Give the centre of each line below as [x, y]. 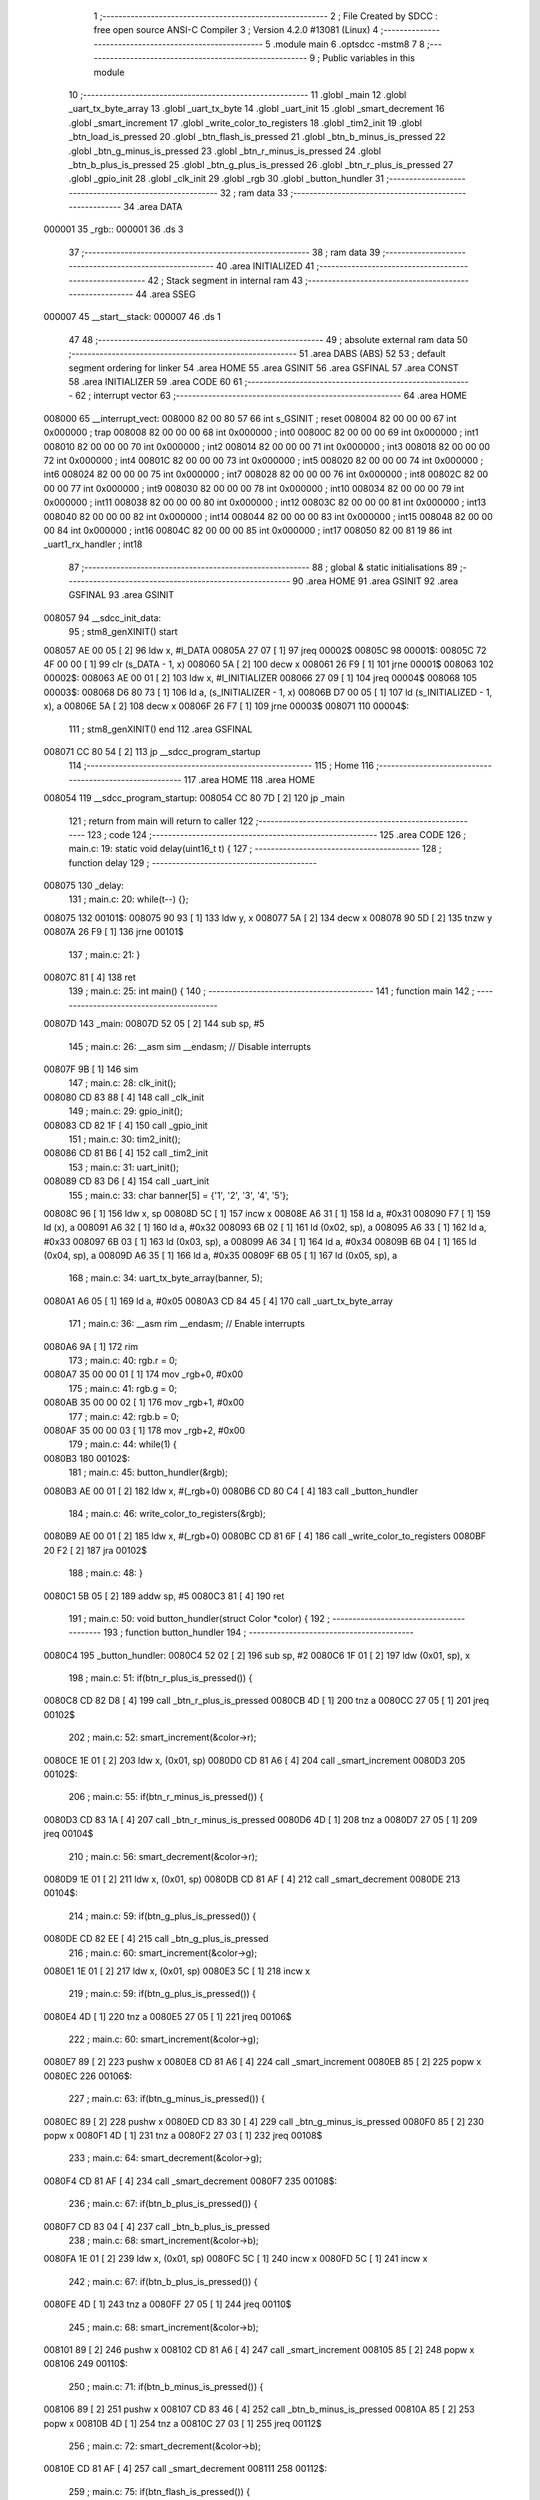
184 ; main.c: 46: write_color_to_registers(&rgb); [167, 1513]
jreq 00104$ [68, 1834]
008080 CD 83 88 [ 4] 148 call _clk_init [124, 1097]
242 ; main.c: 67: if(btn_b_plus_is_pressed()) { [163, 2281]
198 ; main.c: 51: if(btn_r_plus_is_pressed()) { [160, 1678]
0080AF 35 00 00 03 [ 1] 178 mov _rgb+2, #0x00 [144, 1430]
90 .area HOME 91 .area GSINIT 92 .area [375, 581]
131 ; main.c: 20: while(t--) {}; [128, 899]
